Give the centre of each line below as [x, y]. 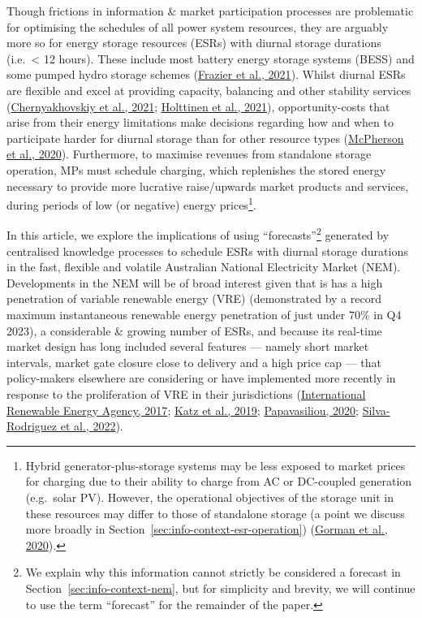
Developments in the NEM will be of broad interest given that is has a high [195, 282]
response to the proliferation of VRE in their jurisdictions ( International [186, 393]
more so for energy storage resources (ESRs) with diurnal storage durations [194, 43]
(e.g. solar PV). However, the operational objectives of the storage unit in [210, 497]
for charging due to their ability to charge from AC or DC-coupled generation [219, 481]
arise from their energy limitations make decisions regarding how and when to [200, 122]
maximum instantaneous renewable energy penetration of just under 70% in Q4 [204, 314]
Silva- [376, 410]
